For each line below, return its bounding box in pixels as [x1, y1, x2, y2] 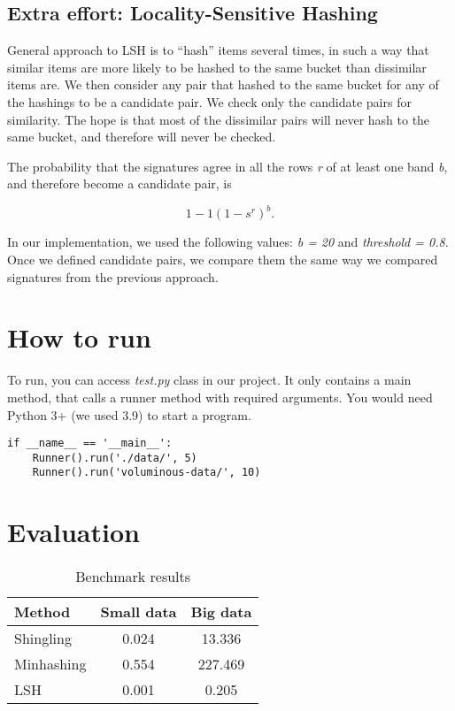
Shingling [14, 628, 72, 649]
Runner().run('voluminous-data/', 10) [32, 466, 261, 479]
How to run [7, 319, 151, 355]
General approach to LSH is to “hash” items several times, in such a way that [7, 41, 429, 59]
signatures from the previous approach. [7, 267, 219, 286]
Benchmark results [75, 566, 191, 587]
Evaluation [7, 514, 140, 550]
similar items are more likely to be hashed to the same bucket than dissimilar [7, 57, 427, 76]
